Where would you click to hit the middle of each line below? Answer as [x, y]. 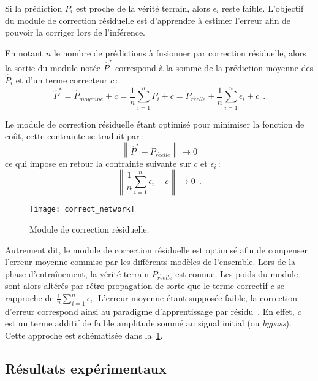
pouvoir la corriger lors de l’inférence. [75, 32]
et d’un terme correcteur [62, 79]
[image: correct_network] [82, 210]
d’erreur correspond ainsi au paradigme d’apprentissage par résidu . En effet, [150, 311]
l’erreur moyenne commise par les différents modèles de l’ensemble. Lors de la [150, 262]
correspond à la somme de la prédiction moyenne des [214, 68]
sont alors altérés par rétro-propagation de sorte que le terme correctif [136, 286]
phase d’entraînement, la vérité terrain [77, 273]
